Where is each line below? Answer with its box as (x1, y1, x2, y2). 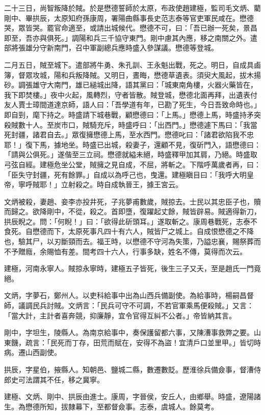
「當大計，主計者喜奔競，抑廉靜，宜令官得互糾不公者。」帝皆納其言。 (4, 310, 236, 320)
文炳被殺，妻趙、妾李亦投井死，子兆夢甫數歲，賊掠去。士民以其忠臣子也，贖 (4, 196, 261, 206)
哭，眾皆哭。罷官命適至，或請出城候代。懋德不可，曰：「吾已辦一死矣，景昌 (4, 22, 257, 33)
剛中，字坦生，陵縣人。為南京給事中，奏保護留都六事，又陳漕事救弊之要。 (4, 327, 254, 338)
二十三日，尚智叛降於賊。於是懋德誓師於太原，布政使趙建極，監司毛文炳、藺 (4, 3, 261, 13)
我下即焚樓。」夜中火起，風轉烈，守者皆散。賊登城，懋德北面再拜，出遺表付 (4, 89, 257, 100)
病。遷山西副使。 (4, 347, 61, 358)
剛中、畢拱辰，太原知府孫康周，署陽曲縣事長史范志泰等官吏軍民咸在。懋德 (4, 12, 254, 23)
